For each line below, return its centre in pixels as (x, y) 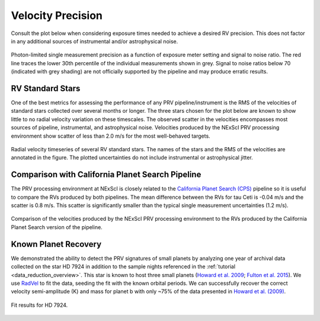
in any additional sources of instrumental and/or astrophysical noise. (95, 41)
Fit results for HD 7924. (39, 305)
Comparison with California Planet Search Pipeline (106, 175)
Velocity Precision (57, 15)
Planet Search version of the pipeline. (57, 227)
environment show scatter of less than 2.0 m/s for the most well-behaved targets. (111, 136)
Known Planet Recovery (56, 244)
